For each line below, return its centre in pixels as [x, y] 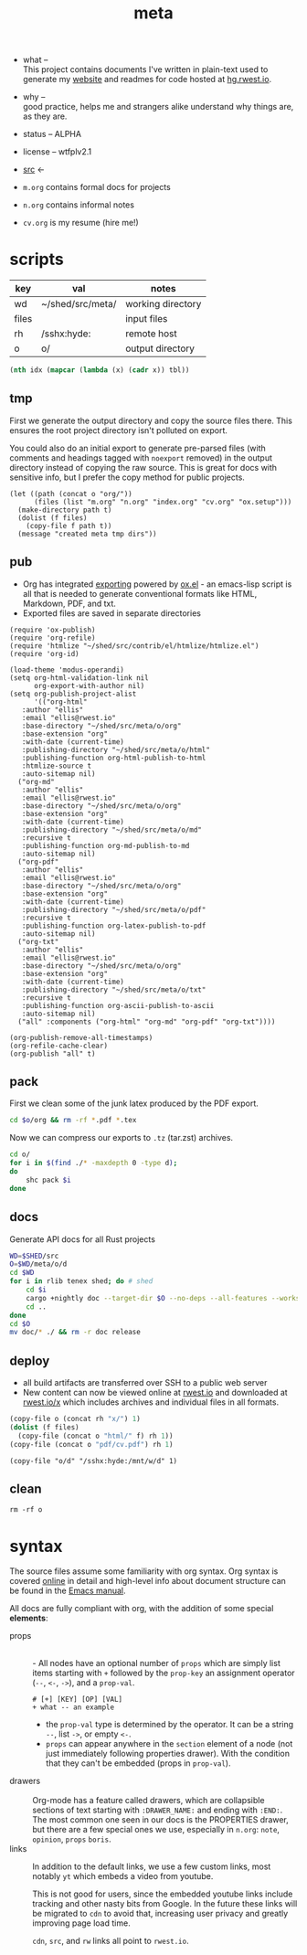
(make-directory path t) [65, 510]
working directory [163, 304]
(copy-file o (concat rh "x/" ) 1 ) [75, 1419]
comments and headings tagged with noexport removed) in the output [141, 457]
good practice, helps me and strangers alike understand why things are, [158, 107]
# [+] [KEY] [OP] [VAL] [78, 1700]
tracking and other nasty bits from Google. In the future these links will [165, 1904]
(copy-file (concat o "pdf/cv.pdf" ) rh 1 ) [91, 1444]
